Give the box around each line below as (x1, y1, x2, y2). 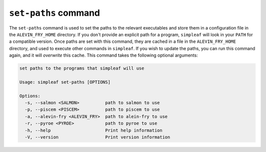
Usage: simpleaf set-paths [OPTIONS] (19, 79, 111, 85)
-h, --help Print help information (25, 127, 163, 133)
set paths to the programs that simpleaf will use (19, 65, 145, 71)
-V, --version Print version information (25, 134, 170, 140)
